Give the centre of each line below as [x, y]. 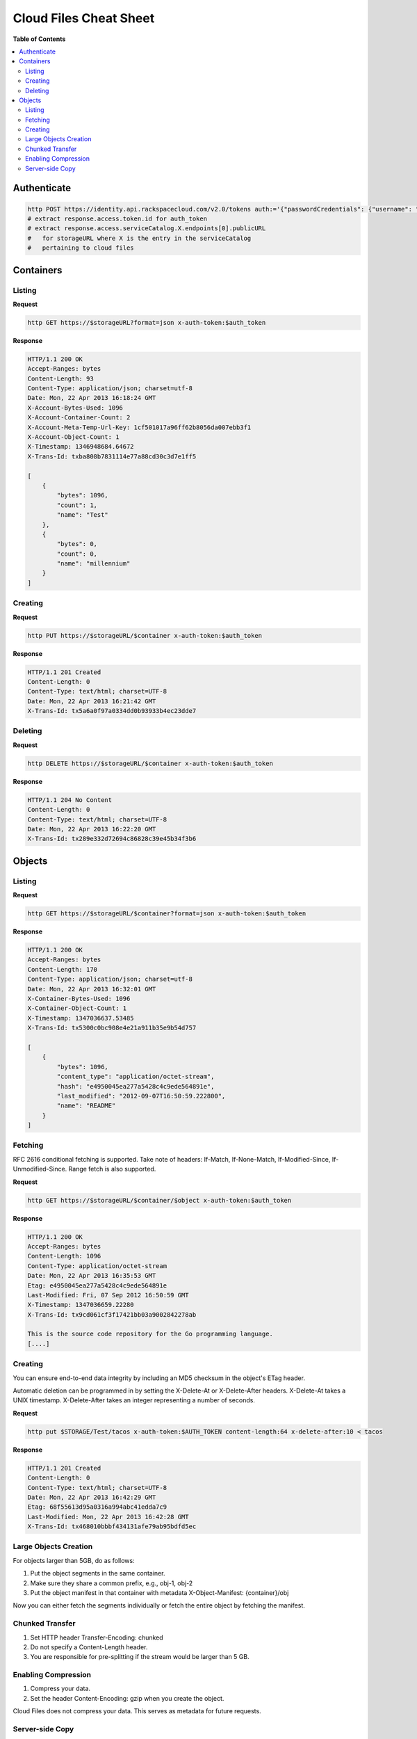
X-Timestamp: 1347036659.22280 [81, 1305]
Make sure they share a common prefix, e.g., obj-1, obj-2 [112, 1583]
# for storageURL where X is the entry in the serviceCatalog [139, 238]
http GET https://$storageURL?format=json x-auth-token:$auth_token [147, 322]
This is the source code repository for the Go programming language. [150, 1334]
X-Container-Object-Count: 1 [77, 1008]
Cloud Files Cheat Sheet [84, 18]
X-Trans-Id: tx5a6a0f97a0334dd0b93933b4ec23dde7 [112, 711]
